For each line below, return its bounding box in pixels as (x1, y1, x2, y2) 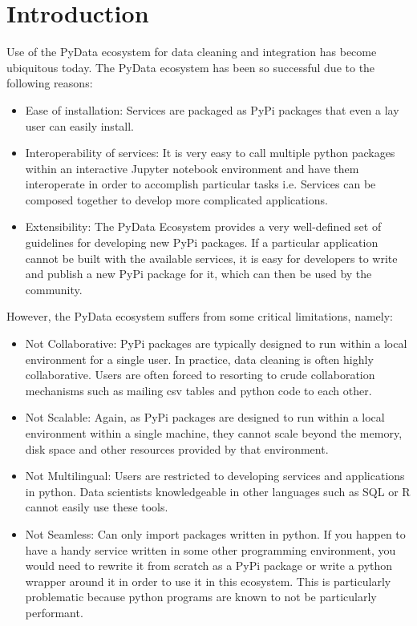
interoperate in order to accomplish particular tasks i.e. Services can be (25, 176, 376, 192)
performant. (25, 604, 83, 620)
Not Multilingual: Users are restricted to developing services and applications (25, 467, 405, 484)
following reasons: (6, 75, 93, 91)
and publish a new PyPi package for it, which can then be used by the (25, 265, 372, 282)
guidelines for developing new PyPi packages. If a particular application (25, 234, 379, 251)
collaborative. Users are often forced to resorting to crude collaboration (25, 366, 375, 383)
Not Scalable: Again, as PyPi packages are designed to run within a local (25, 409, 385, 426)
